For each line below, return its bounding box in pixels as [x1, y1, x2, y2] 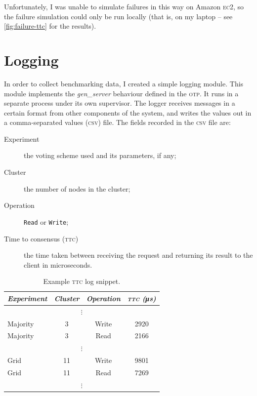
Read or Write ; [24, 216, 69, 227]
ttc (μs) [127, 293, 156, 303]
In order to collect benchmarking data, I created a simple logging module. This [4, 78, 244, 88]
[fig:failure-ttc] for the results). [4, 21, 96, 31]
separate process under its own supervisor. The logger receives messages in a [4, 98, 235, 108]
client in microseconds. [24, 259, 92, 270]
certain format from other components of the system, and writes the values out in [4, 107, 252, 118]
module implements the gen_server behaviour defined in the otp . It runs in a [4, 88, 239, 98]
